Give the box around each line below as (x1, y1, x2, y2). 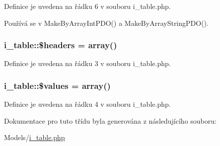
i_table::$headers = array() (4, 39, 117, 51)
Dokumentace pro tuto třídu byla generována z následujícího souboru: (4, 115, 217, 126)
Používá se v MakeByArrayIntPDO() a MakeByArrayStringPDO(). (4, 17, 209, 28)
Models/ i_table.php (4, 132, 65, 143)
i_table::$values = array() (4, 79, 111, 91)
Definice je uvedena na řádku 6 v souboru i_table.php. (4, 1, 171, 11)
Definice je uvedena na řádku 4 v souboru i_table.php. (4, 99, 171, 109)
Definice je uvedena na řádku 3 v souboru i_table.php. (4, 58, 171, 69)
